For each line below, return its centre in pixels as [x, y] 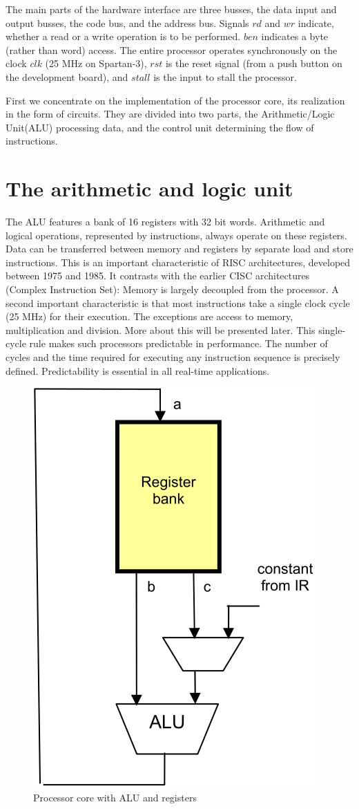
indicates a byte [295, 36]
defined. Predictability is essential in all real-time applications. [138, 370]
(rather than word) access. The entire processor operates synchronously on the [172, 49]
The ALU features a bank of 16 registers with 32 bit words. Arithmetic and [165, 222]
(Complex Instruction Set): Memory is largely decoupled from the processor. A [172, 289]
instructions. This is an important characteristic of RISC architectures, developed [178, 262]
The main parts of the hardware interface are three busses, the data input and [171, 9]
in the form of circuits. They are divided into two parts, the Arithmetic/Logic [170, 114]
